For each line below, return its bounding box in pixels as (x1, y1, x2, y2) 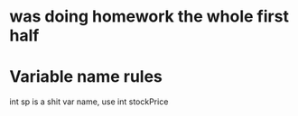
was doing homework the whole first (9, 6, 289, 27)
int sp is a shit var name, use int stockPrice (9, 96, 169, 107)
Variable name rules (9, 67, 163, 87)
